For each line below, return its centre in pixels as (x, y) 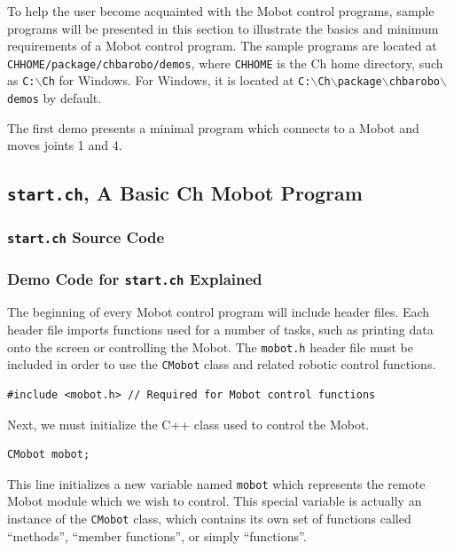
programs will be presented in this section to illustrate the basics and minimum (223, 28)
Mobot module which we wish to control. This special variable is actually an (215, 501)
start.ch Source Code (86, 237)
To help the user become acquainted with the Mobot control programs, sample (221, 11)
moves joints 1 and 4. (65, 145)
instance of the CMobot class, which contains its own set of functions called (209, 519)
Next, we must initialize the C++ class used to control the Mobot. (188, 424)
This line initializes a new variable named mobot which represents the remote (216, 483)
